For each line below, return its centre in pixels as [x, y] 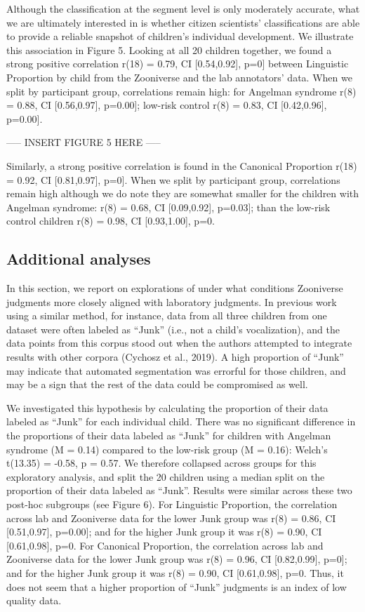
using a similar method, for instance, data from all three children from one [167, 315]
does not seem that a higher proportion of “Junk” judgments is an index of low [177, 586]
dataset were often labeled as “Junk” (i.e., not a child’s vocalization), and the [173, 329]
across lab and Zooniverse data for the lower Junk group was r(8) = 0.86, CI [171, 518]
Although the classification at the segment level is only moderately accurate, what [183, 8]
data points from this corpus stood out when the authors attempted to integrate [179, 343]
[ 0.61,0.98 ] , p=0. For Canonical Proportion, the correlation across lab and [165, 545]
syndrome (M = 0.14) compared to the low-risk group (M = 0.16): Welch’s [167, 449]
